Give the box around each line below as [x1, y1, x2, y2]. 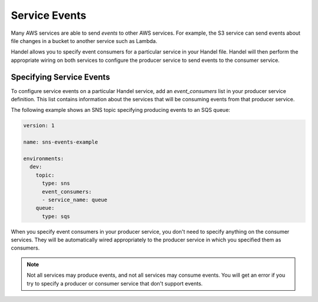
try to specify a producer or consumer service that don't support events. [26, 280, 203, 287]
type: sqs [42, 213, 71, 220]
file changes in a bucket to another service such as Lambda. [11, 37, 157, 44]
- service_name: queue [42, 196, 108, 203]
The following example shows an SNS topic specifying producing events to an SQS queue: [11, 107, 231, 114]
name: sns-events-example [23, 139, 98, 145]
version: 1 [23, 122, 55, 129]
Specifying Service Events [11, 72, 110, 82]
